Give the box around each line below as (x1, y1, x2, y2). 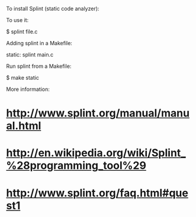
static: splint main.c (6, 51, 54, 58)
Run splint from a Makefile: (6, 62, 72, 70)
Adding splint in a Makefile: (6, 40, 73, 46)
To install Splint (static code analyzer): (6, 5, 99, 12)
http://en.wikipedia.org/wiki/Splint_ (6, 146, 186, 160)
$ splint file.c (6, 28, 38, 35)
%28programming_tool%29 (6, 159, 147, 172)
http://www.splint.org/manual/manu (6, 106, 190, 120)
